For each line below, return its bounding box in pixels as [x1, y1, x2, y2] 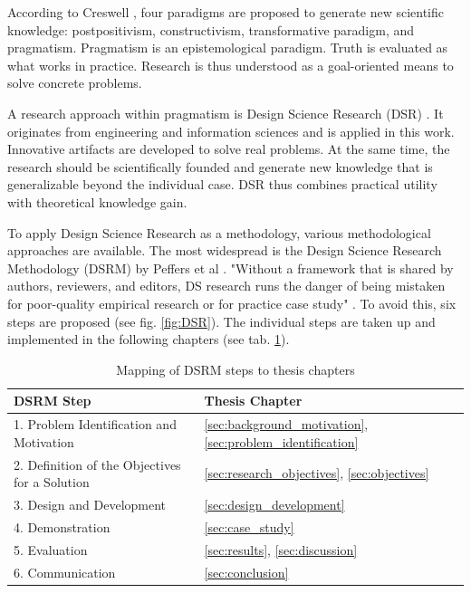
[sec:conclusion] [204, 562, 289, 581]
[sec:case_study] [204, 517, 294, 536]
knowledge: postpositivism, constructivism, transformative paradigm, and [7, 20, 415, 39]
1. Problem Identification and [14, 415, 177, 434]
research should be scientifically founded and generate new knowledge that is [7, 157, 433, 176]
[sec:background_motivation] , [204, 415, 369, 434]
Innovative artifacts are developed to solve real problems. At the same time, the [7, 139, 450, 158]
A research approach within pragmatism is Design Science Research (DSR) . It [7, 103, 444, 122]
